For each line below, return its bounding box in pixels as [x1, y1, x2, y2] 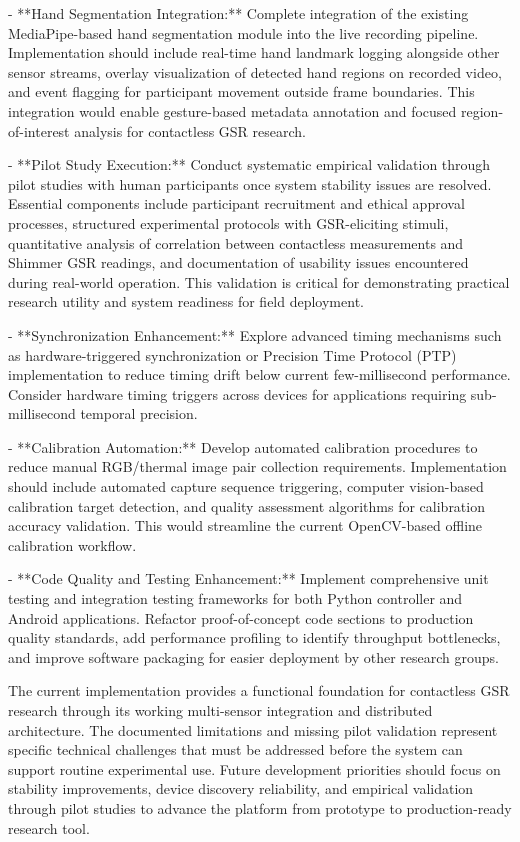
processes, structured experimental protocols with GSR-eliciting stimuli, [8, 212, 449, 233]
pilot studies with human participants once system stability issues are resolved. [8, 173, 492, 194]
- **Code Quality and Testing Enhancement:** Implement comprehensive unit [8, 568, 489, 589]
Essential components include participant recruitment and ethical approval [8, 193, 465, 214]
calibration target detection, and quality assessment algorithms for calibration [8, 495, 485, 516]
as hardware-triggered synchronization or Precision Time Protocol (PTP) [8, 344, 457, 365]
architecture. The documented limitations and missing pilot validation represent [8, 719, 498, 740]
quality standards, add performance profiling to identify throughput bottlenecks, [8, 627, 501, 648]
